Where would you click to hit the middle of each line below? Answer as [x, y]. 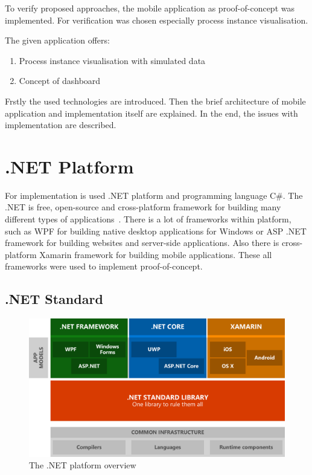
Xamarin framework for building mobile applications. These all [156, 254]
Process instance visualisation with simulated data [112, 60]
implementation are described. [61, 125]
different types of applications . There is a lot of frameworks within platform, [148, 219]
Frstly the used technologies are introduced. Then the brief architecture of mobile [155, 101]
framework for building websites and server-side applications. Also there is [142, 243]
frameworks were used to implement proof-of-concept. [104, 266]
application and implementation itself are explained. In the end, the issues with [151, 113]
